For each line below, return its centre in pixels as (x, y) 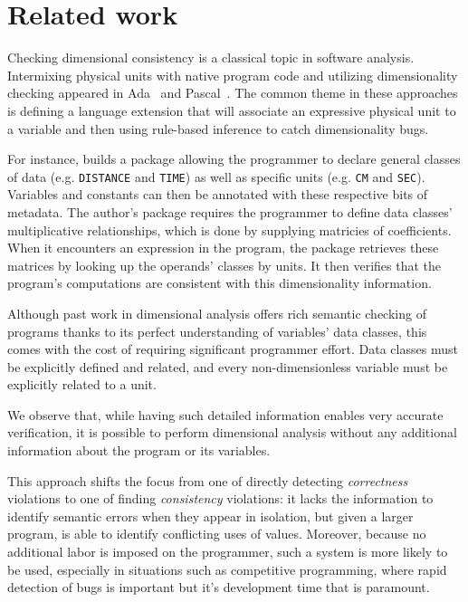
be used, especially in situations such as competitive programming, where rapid (227, 569)
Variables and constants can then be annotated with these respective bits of (218, 194)
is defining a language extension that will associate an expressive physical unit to (232, 110)
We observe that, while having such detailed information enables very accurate (225, 414)
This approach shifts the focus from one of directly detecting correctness (208, 480)
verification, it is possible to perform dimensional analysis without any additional (232, 432)
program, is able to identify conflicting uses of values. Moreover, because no (217, 534)
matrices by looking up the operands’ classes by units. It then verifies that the (224, 265)
